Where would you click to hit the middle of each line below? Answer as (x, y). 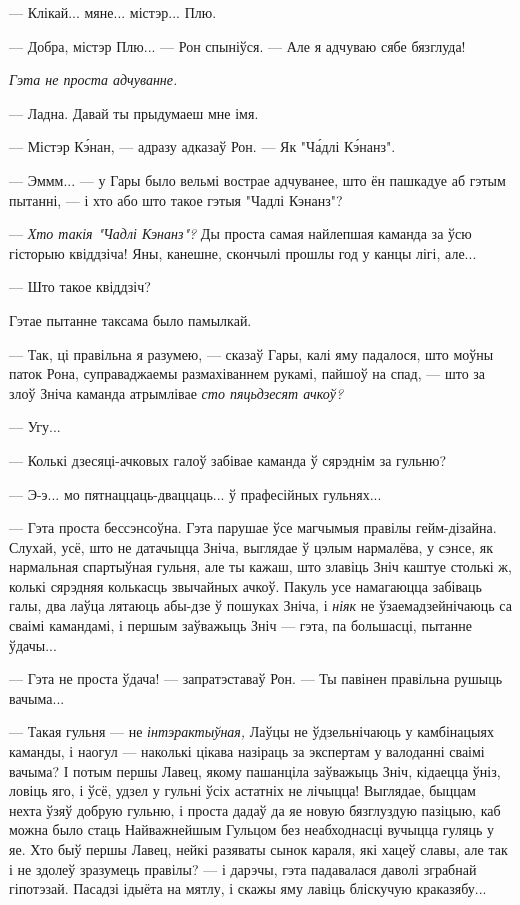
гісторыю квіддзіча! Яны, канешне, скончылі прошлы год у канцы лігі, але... (243, 252)
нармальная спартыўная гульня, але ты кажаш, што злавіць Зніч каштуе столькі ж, (260, 566)
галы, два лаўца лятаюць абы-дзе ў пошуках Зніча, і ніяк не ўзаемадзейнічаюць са (260, 605)
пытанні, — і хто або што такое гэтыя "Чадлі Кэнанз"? (176, 199)
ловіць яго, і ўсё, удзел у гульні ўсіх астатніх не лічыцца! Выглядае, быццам (242, 790)
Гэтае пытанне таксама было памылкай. (130, 319)
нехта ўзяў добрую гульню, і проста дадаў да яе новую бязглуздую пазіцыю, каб (255, 809)
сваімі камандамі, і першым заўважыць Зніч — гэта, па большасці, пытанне (241, 625)
